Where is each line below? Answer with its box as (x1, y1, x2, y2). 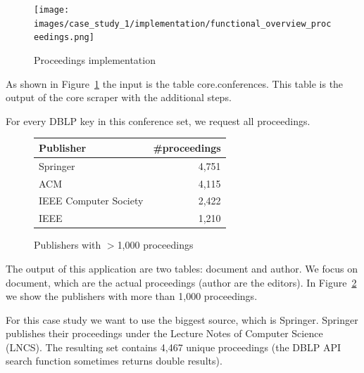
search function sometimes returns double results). (6, 353, 222, 368)
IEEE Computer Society (39, 193, 144, 208)
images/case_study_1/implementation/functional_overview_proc (34, 18, 332, 29)
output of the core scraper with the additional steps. (6, 90, 232, 105)
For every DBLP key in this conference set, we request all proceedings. (6, 113, 310, 128)
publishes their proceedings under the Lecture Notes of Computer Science (6, 326, 323, 341)
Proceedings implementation (34, 52, 156, 67)
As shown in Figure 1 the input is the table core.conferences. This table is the (6, 76, 344, 91)
